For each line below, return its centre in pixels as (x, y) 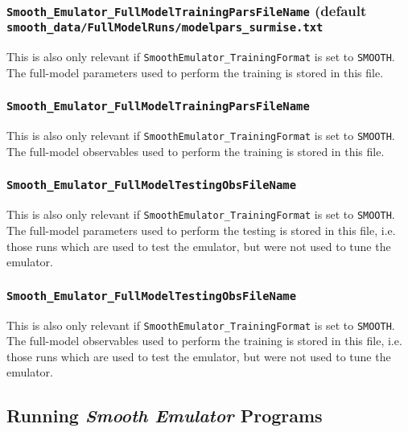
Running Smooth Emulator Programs (165, 416)
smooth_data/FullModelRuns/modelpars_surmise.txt (165, 28)
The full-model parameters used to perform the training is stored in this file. (195, 72)
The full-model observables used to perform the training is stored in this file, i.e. (204, 341)
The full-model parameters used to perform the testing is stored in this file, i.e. (201, 230)
